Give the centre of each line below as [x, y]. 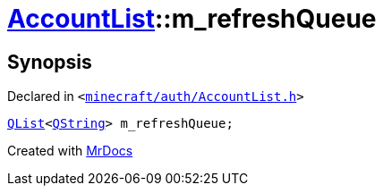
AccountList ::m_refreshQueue [192, 19]
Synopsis [50, 62]
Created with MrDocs [70, 151]
